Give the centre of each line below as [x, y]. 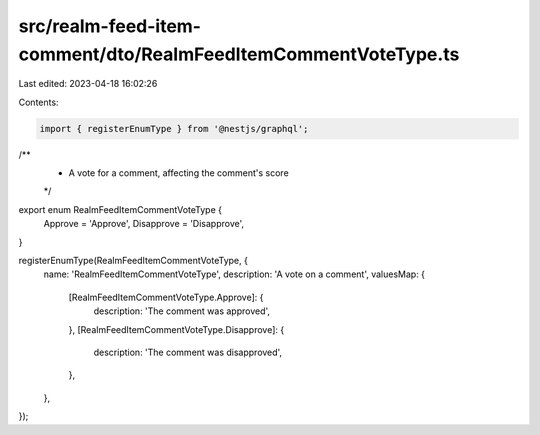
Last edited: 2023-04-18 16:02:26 [88, 84]
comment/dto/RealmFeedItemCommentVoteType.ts [239, 54]
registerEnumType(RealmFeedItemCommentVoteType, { [133, 261]
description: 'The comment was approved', [181, 311]
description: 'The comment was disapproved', [188, 352]
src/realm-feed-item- [110, 26]
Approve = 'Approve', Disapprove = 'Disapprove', [144, 224]
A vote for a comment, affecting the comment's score [178, 173]
